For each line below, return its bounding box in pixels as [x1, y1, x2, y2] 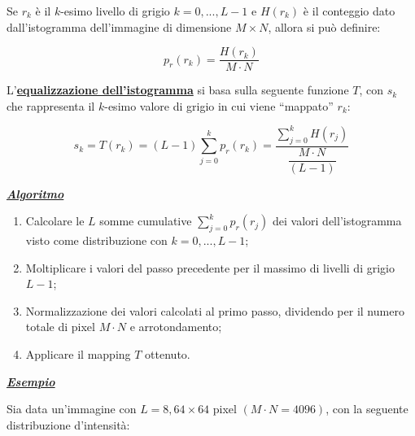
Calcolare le [25, 212, 85, 229]
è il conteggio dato [303, 2, 395, 19]
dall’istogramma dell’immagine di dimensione [7, 18, 232, 35]
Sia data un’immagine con [7, 400, 137, 417]
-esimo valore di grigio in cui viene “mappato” [104, 97, 334, 114]
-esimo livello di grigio [60, 2, 170, 19]
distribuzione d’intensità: [7, 416, 130, 433]
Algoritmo [7, 185, 64, 202]
